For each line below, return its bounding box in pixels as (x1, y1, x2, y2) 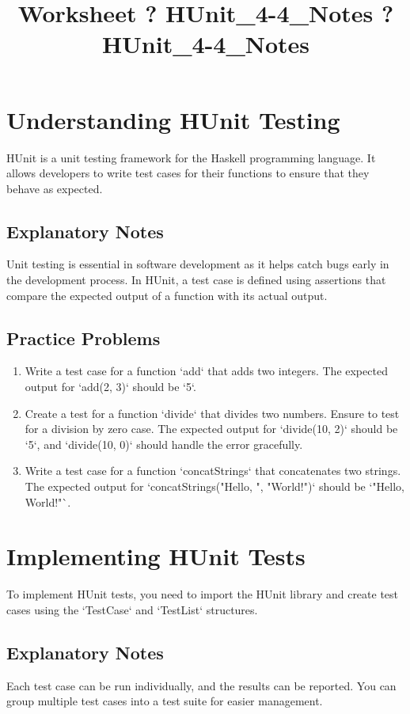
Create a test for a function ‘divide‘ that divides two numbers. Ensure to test (25, 404, 400, 421)
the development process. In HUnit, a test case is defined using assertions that (6, 272, 386, 288)
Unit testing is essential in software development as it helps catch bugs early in (6, 256, 389, 272)
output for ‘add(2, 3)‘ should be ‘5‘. (25, 378, 196, 395)
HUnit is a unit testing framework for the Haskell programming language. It (6, 149, 376, 165)
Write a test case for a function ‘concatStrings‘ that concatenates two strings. (25, 462, 401, 479)
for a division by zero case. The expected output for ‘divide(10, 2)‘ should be (25, 420, 398, 437)
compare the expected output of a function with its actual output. (6, 287, 328, 303)
